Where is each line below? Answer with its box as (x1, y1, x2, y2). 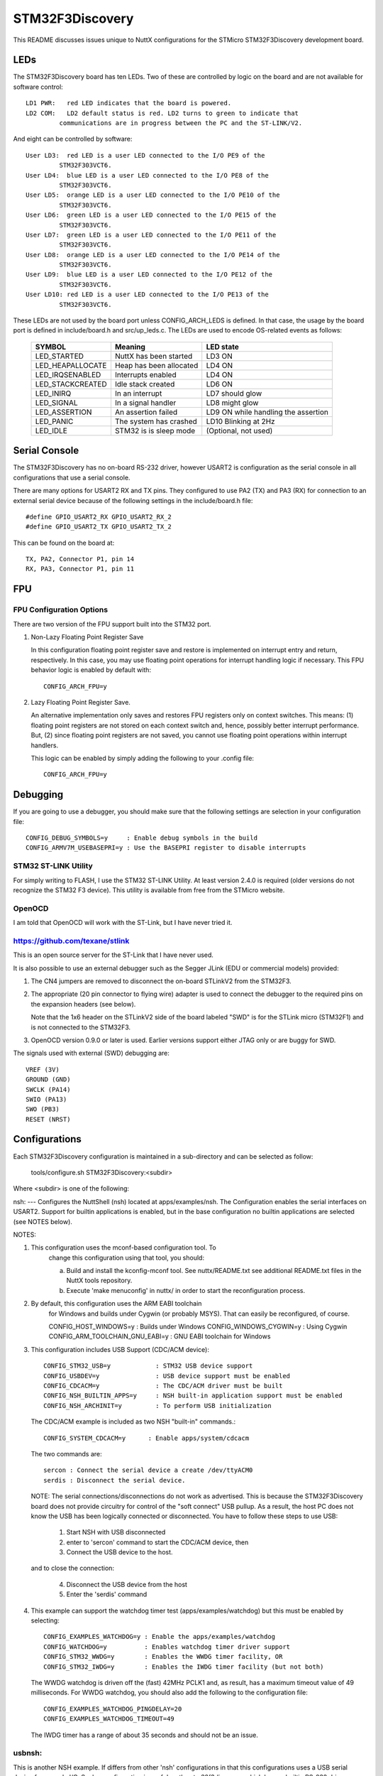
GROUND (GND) (26, 1076, 71, 1083)
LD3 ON (206, 351, 233, 361)
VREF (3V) (26, 1066, 60, 1073)
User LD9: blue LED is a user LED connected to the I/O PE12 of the (26, 271, 273, 278)
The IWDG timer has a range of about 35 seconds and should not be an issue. (30, 1731, 259, 1739)
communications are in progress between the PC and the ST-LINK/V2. (59, 119, 303, 127)
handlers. (30, 741, 59, 749)
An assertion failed (114, 407, 178, 417)
